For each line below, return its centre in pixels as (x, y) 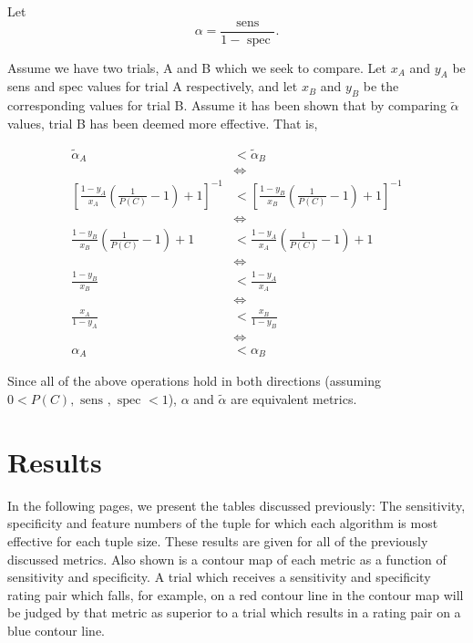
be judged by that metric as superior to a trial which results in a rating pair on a (234, 612)
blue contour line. (57, 630)
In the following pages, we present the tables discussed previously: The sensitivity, (236, 505)
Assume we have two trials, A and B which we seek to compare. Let (197, 67)
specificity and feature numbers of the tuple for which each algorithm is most (223, 523)
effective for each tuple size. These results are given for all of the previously (218, 540)
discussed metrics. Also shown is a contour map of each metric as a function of (227, 559)
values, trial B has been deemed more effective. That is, (163, 123)
